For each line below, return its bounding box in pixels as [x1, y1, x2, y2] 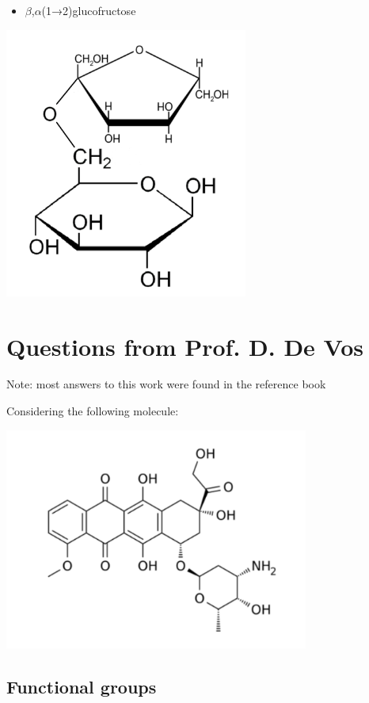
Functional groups [6, 674, 157, 699]
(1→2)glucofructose [41, 2, 136, 18]
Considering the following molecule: [6, 403, 179, 419]
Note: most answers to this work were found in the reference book [6, 376, 326, 392]
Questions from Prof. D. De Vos [6, 330, 364, 362]
